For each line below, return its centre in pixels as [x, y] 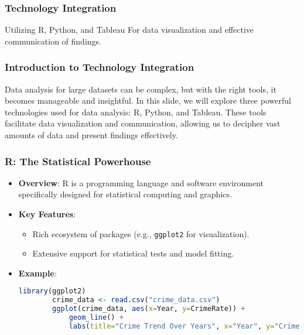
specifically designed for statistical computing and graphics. [125, 194]
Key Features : [47, 214]
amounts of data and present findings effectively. [91, 135]
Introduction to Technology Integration [100, 67]
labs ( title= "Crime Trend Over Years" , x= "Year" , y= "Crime [184, 326]
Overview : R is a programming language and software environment [141, 182]
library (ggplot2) [52, 291]
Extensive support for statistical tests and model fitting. [133, 253]
